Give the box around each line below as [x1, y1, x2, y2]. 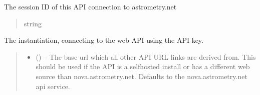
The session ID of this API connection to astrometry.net [4, 1, 177, 11]
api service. [36, 81, 70, 91]
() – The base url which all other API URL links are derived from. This [36, 51, 256, 62]
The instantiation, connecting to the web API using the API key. [4, 35, 203, 45]
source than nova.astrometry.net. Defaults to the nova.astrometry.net [36, 71, 247, 81]
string [24, 18, 42, 28]
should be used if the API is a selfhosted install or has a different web [36, 61, 250, 72]
